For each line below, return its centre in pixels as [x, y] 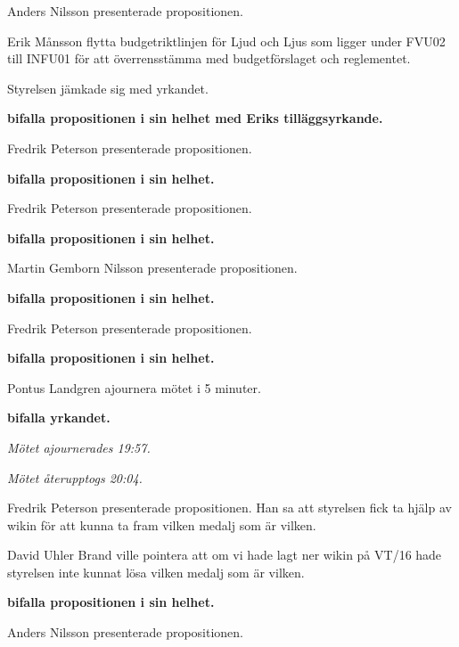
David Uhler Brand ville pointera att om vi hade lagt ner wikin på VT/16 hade [225, 555]
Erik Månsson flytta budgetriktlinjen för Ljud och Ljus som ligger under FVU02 [226, 41]
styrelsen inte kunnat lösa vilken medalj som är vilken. [156, 572]
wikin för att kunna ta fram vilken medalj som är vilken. [162, 524]
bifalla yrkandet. [59, 418]
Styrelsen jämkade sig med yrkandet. [108, 88]
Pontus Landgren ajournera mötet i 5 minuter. [134, 387]
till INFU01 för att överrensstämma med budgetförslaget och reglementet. [209, 58]
